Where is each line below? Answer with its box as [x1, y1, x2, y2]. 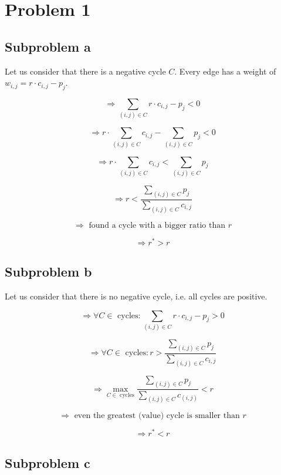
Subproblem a [5, 37, 91, 55]
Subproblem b [5, 262, 92, 281]
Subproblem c [5, 453, 90, 471]
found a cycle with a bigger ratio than [89, 221, 225, 230]
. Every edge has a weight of [174, 65, 276, 77]
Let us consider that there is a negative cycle [5, 65, 166, 77]
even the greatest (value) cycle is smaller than [74, 412, 240, 420]
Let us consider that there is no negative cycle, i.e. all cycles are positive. [5, 289, 268, 302]
